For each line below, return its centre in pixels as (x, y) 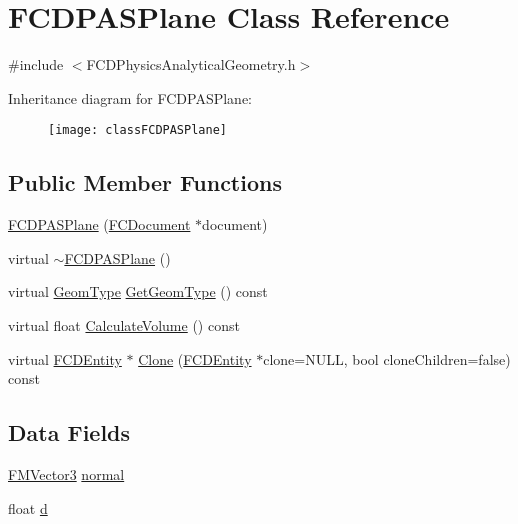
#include (36, 64)
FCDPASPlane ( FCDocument (99, 224)
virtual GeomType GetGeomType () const (138, 291)
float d (28, 507)
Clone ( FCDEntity (195, 358)
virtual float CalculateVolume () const (124, 324)
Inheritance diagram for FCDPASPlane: (130, 97)
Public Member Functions (145, 182)
